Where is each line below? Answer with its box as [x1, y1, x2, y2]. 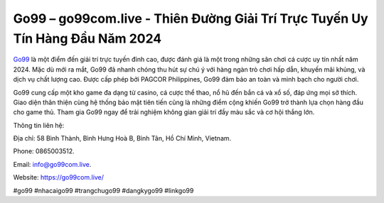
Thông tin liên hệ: [13, 121, 65, 129]
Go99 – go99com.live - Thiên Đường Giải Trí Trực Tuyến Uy [13, 11, 369, 26]
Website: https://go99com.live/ [13, 173, 105, 182]
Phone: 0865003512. [13, 147, 75, 155]
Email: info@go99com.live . [13, 160, 92, 168]
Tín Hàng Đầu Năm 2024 [13, 31, 162, 46]
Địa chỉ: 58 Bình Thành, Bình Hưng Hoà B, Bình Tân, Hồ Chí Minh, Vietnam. [13, 134, 232, 143]
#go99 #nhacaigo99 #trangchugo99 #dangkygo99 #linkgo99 [13, 186, 194, 194]
